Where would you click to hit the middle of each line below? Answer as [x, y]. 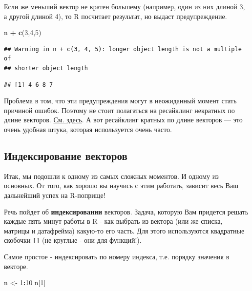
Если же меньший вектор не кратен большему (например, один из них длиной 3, [125, 6]
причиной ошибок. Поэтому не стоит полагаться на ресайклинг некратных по [119, 110]
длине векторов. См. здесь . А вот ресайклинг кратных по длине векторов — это [123, 120]
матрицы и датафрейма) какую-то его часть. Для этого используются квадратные [124, 230]
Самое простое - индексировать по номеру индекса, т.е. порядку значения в [117, 256]
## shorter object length [46, 68]
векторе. [16, 266]
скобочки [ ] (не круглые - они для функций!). [73, 240]
